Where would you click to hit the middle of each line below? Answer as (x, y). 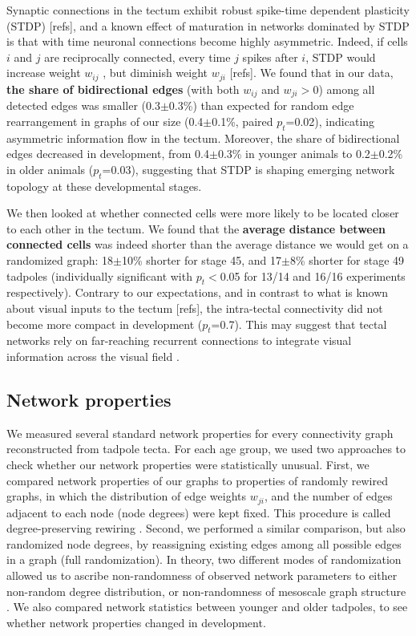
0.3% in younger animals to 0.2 (294, 154)
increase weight (44, 73)
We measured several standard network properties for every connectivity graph (200, 433)
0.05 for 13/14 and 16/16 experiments (313, 275)
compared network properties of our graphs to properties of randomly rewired (197, 480)
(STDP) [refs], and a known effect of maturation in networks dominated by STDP (208, 25)
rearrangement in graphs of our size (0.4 (105, 121)
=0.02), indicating (330, 121)
